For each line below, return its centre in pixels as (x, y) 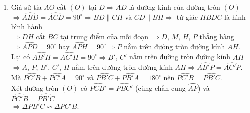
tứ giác (187, 17)
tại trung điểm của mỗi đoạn (104, 36)
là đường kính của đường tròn (175, 7)
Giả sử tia (26, 7)
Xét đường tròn (35, 88)
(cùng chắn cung (161, 88)
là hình (235, 17)
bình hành (27, 27)
